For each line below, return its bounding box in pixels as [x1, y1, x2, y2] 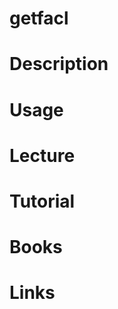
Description [9, 53, 109, 76]
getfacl [9, 7, 69, 30]
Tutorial [9, 190, 76, 212]
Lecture [9, 144, 76, 167]
